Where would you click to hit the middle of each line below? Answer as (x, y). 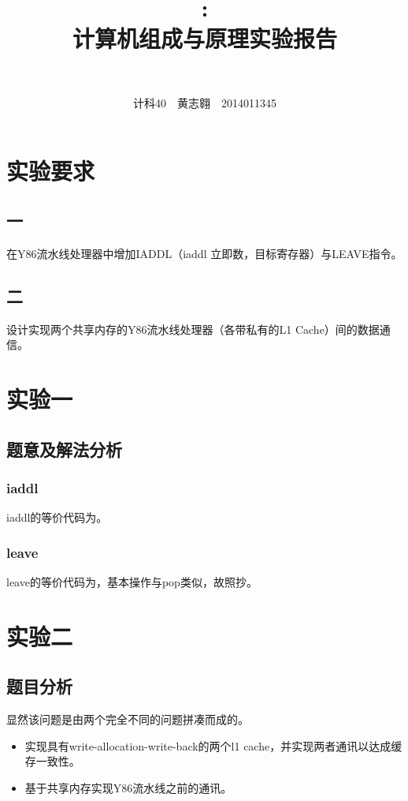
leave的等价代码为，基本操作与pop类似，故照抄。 (132, 582)
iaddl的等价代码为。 (57, 517)
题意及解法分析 (64, 449)
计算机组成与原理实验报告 (204, 38)
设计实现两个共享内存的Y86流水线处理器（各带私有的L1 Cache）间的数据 (193, 329)
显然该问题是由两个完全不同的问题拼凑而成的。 (128, 719)
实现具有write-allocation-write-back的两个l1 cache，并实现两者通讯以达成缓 (213, 745)
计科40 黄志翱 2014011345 (205, 102)
